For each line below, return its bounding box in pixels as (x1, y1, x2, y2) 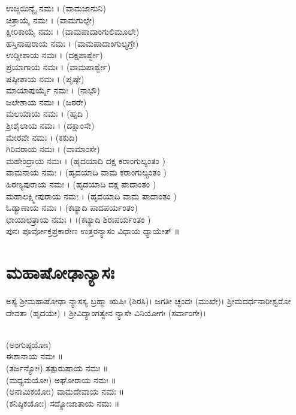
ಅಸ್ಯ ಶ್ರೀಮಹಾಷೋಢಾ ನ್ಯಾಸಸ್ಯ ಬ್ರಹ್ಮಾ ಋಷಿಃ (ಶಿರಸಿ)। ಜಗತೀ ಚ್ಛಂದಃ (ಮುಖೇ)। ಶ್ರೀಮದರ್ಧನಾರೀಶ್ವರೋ (6, 295, 291, 307)
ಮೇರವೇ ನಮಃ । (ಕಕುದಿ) (6, 131, 78, 143)
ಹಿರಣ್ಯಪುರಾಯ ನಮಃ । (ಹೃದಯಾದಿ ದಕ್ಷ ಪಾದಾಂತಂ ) (6, 177, 156, 190)
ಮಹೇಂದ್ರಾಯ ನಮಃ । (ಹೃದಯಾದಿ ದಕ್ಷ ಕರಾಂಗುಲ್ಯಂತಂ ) (6, 154, 165, 166)
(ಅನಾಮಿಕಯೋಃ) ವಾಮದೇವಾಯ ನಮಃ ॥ (6, 385, 125, 398)
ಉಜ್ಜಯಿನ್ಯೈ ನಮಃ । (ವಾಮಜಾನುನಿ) (6, 2, 106, 14)
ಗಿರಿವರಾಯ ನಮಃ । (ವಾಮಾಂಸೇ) (6, 143, 100, 155)
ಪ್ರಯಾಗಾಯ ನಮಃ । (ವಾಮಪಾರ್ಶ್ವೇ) (6, 60, 111, 72)
